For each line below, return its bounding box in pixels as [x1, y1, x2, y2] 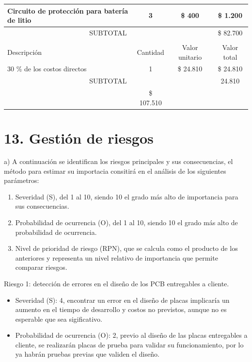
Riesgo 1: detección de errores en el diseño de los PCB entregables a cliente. [4, 278, 229, 288]
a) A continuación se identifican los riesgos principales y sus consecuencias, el [4, 156, 233, 166]
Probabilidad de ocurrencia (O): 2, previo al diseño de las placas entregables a [15, 330, 248, 340]
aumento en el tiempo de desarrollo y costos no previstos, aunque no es [15, 304, 227, 314]
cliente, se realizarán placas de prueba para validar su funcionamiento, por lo [15, 339, 244, 349]
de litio [7, 15, 31, 25]
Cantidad [137, 47, 164, 57]
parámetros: [4, 175, 39, 185]
